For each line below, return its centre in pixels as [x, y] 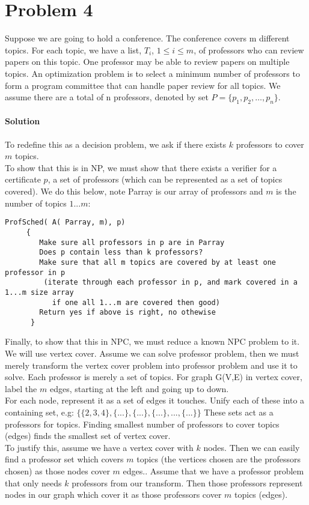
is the [286, 191]
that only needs [33, 482]
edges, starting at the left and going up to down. [139, 388]
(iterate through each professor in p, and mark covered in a [170, 283]
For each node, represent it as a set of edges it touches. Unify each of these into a [155, 400]
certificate [23, 179]
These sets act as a [239, 412]
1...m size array [39, 292]
